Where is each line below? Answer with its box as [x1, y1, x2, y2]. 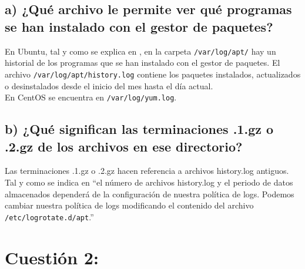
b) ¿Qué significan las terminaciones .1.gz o [5, 120, 274, 138]
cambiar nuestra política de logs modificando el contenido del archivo [5, 199, 254, 211]
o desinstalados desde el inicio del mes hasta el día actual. [5, 79, 213, 92]
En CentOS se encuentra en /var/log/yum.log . [5, 91, 177, 103]
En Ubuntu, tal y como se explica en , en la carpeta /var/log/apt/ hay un [5, 45, 276, 57]
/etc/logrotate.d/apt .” [5, 210, 94, 223]
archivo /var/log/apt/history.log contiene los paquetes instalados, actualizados [5, 68, 301, 80]
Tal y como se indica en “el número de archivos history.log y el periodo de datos [5, 176, 293, 188]
